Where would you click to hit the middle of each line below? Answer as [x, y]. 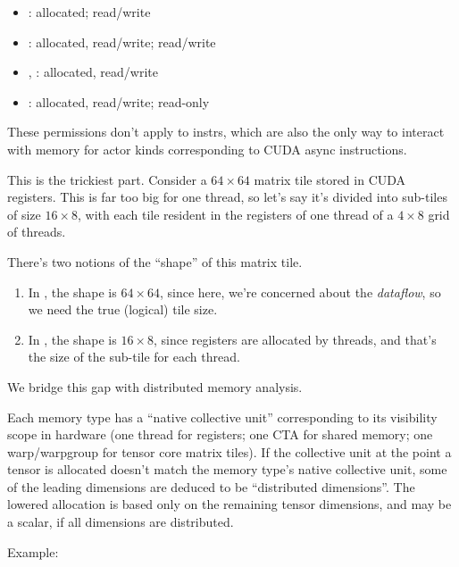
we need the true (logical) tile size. [123, 309]
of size [24, 214]
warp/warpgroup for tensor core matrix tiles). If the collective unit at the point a [229, 451]
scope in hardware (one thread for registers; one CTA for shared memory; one [220, 434]
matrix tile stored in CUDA [330, 179]
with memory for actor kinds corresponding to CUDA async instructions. [207, 149]
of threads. [37, 232]
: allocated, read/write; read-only [119, 101]
